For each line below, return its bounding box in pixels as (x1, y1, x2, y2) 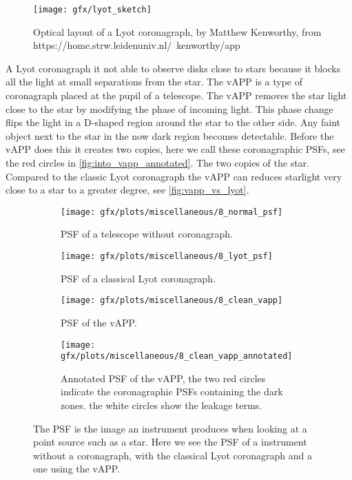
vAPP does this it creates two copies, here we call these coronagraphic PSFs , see (6, 142, 345, 156)
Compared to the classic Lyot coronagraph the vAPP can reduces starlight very (6, 169, 342, 183)
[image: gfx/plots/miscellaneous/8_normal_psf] (61, 207, 283, 217)
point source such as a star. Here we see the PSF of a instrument (33, 435, 307, 449)
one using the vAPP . (33, 461, 121, 476)
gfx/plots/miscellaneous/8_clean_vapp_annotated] (61, 351, 293, 362)
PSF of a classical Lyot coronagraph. (61, 271, 216, 285)
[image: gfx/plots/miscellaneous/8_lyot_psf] (61, 251, 273, 262)
